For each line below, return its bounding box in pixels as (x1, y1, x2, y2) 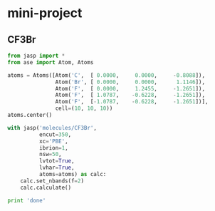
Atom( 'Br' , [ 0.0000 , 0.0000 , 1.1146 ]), (55, 78, 205, 86)
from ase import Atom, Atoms (7, 58, 94, 66)
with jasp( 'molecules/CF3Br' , (7, 124, 98, 131)
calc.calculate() (20, 184, 72, 191)
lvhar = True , (38, 164, 75, 172)
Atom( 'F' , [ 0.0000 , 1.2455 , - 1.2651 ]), (55, 85, 205, 92)
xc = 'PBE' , (38, 138, 69, 145)
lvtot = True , (38, 158, 75, 165)
